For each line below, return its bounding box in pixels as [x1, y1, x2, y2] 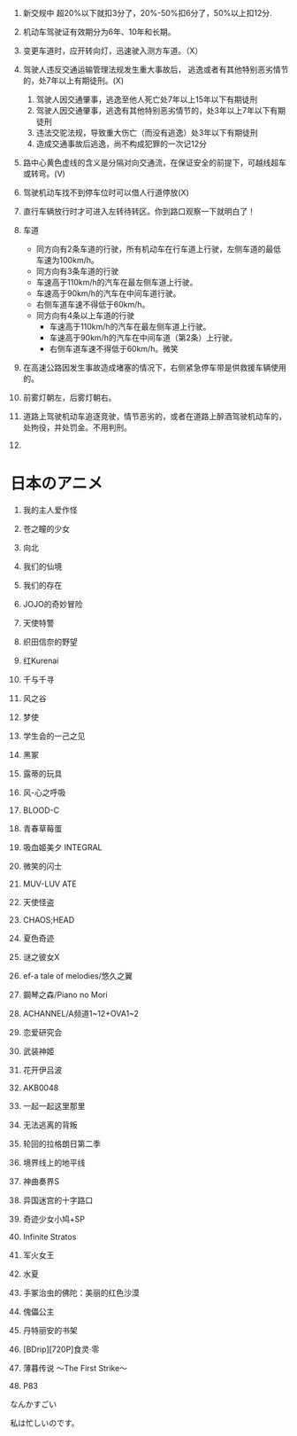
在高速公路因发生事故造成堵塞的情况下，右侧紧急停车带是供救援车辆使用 [22, 363, 286, 372]
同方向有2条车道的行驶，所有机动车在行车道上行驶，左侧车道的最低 [35, 244, 282, 254]
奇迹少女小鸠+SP [22, 1214, 85, 1224]
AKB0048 [22, 1082, 59, 1093]
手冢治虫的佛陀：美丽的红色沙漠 [22, 1287, 140, 1298]
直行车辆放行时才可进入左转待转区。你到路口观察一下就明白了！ [22, 207, 255, 216]
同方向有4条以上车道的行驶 [35, 310, 135, 321]
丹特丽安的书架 [22, 1324, 78, 1336]
